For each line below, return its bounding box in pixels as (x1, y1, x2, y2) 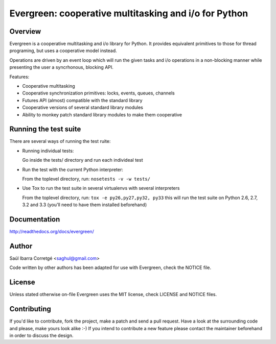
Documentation (9, 215, 60, 224)
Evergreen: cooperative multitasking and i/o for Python (9, 8, 248, 19)
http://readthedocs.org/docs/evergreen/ (9, 229, 94, 235)
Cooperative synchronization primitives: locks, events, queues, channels (22, 90, 175, 96)
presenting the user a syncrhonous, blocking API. (9, 64, 113, 70)
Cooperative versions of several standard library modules (22, 105, 143, 111)
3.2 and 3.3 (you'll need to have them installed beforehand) (22, 202, 147, 208)
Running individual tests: (22, 148, 74, 154)
